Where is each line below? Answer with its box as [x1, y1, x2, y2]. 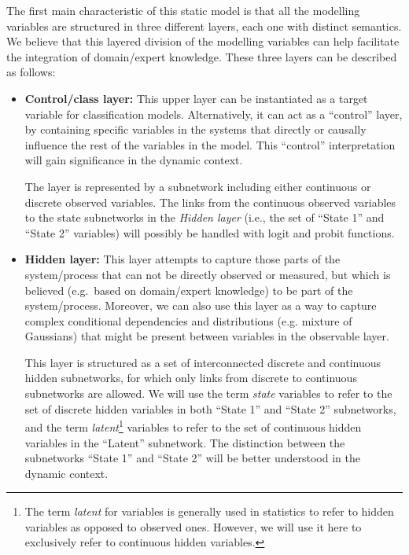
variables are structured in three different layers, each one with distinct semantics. [6, 17, 402, 34]
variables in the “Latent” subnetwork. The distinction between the [24, 434, 345, 450]
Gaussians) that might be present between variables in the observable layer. [24, 328, 389, 344]
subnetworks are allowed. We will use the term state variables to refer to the [24, 385, 392, 402]
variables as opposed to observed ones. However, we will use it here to [24, 518, 362, 535]
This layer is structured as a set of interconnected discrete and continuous [24, 354, 381, 370]
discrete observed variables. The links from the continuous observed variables [24, 193, 396, 210]
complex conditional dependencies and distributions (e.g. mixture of [24, 312, 352, 329]
